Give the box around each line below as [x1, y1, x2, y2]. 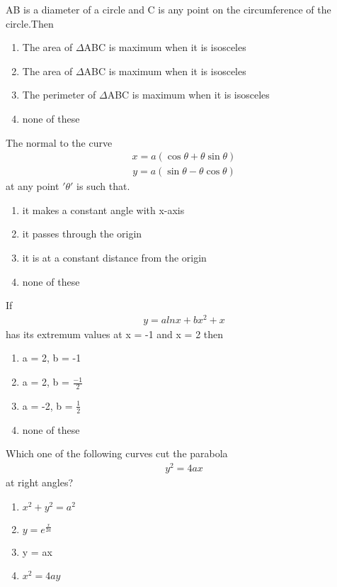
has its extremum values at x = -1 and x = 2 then [6, 326, 224, 341]
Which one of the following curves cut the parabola [6, 446, 228, 461]
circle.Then [6, 16, 54, 30]
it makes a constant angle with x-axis [22, 202, 185, 217]
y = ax [22, 544, 52, 559]
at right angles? [6, 475, 74, 490]
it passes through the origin [22, 226, 142, 241]
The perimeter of [22, 87, 96, 102]
